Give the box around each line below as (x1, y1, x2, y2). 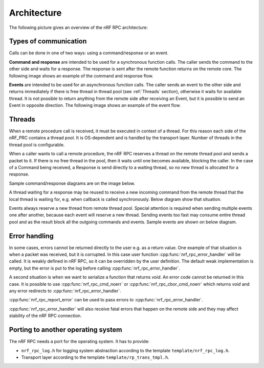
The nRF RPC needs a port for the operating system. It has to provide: (9, 339, 150, 344)
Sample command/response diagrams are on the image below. (9, 180, 135, 186)
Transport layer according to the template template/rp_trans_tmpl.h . (21, 354, 170, 360)
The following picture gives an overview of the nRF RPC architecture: (9, 25, 148, 30)
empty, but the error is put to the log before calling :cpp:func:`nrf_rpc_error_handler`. (9, 265, 180, 271)
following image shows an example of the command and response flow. (9, 73, 154, 78)
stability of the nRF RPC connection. (9, 313, 82, 319)
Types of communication (9, 37, 87, 46)
